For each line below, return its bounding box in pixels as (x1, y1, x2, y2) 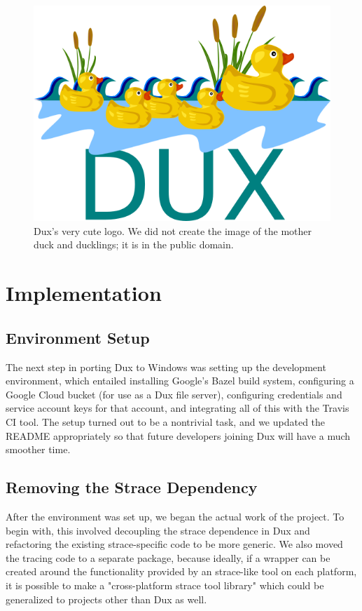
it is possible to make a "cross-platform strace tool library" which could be (6, 577, 324, 592)
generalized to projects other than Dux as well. (6, 591, 207, 606)
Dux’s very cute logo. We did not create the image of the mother (34, 223, 312, 238)
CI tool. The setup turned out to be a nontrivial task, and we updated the (6, 414, 326, 429)
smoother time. (6, 442, 71, 457)
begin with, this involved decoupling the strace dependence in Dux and (6, 523, 310, 537)
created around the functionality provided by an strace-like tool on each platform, (6, 564, 357, 579)
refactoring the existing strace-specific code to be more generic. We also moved (6, 537, 343, 551)
